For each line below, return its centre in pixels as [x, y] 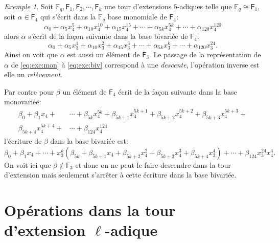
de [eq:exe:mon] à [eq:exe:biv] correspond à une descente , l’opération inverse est [135, 64]
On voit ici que [28, 164]
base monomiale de [137, 17]
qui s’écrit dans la [68, 17]
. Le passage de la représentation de [205, 54]
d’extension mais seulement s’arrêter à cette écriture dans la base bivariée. [120, 175]
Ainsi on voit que [31, 54]
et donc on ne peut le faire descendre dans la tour [153, 164]
